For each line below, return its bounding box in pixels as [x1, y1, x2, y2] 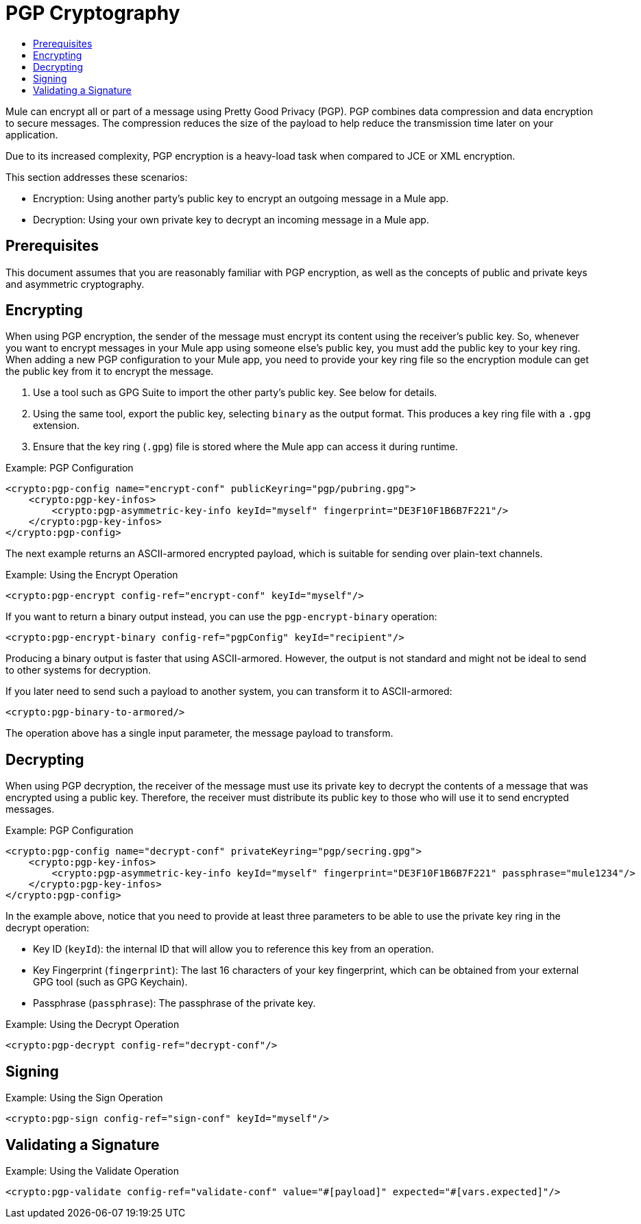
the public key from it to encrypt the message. [5, 365, 214, 378]
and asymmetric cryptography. [5, 278, 145, 290]
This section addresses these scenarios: [5, 171, 188, 183]
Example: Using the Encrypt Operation [5, 569, 178, 581]
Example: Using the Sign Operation [5, 1092, 163, 1104]
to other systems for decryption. [5, 664, 151, 676]
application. [5, 128, 58, 140]
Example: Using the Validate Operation [5, 1164, 180, 1177]
